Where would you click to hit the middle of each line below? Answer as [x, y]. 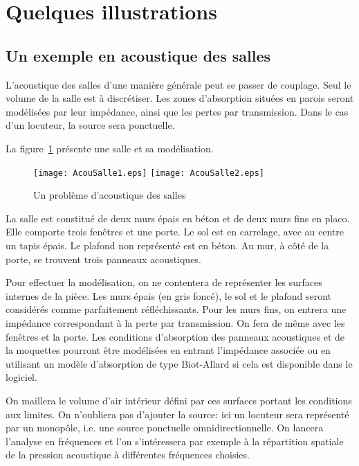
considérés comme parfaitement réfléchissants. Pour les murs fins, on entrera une [176, 309]
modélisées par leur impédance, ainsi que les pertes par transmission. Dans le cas [177, 111]
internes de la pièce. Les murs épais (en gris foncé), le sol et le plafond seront [168, 295]
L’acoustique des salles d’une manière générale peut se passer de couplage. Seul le [178, 84]
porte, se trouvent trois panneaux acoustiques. [103, 259]
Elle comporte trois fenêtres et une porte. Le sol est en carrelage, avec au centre [175, 232]
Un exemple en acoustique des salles [138, 55]
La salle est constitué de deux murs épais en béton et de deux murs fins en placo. [178, 218]
